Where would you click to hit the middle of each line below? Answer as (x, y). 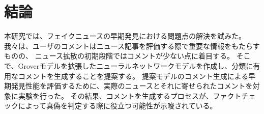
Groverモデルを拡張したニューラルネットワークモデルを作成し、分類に (136, 65)
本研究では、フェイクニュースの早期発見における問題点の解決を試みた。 (125, 36)
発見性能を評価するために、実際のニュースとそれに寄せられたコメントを (132, 86)
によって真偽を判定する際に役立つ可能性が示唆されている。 (118, 106)
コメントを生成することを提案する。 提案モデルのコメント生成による (133, 76)
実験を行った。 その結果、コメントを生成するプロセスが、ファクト (130, 95)
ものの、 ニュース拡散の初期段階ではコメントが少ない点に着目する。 (119, 56)
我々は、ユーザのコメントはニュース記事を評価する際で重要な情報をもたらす (132, 46)
